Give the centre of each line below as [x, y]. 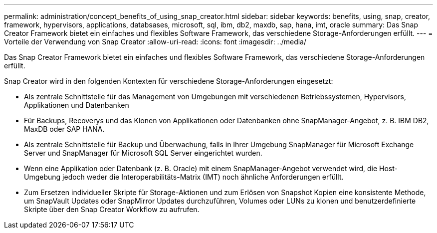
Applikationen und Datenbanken [77, 105]
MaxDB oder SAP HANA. [64, 129]
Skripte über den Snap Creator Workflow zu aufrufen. [112, 209]
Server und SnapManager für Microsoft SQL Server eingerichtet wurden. [143, 153]
